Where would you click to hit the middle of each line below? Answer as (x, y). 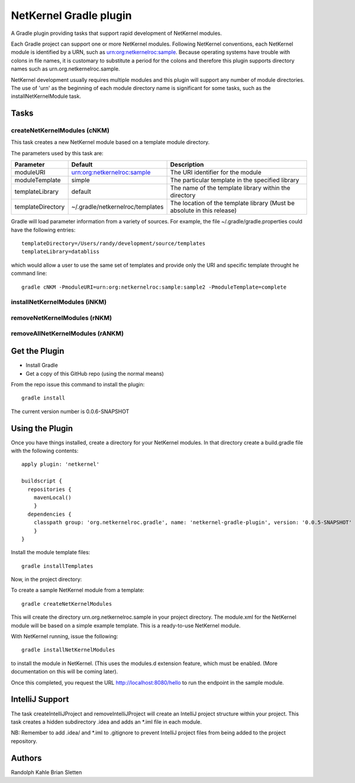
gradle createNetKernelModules (67, 604)
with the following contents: (45, 451)
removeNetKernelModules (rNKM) (62, 318)
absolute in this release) (203, 210)
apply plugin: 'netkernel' (61, 464)
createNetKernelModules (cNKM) (60, 130)
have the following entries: (43, 230)
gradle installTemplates (57, 566)
